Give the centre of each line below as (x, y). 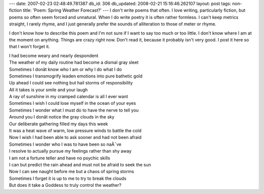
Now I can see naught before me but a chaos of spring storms (72, 172)
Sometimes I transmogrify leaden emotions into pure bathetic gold (76, 76)
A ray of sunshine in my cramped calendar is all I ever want (68, 97)
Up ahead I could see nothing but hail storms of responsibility (71, 83)
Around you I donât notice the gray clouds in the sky (62, 117)
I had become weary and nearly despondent (54, 56)
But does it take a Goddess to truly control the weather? (65, 185)
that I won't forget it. (29, 47)
